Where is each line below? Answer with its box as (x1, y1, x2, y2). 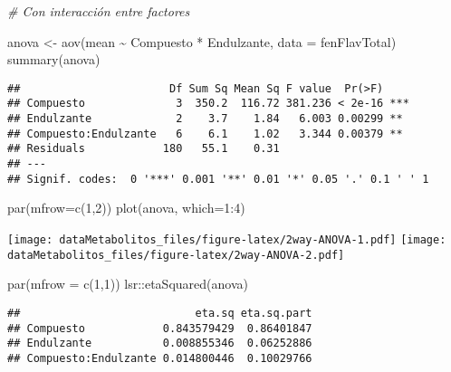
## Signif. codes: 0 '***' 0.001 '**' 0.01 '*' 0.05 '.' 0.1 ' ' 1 (7, 172, 429, 186)
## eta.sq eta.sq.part (7, 306, 312, 320)
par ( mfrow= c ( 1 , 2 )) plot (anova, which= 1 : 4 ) (7, 198, 245, 217)
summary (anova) (7, 50, 101, 69)
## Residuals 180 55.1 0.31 (7, 142, 280, 156)
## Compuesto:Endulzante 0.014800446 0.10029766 (7, 351, 312, 365)
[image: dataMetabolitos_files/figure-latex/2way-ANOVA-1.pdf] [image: (7, 233, 446, 246)
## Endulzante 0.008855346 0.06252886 (7, 337, 312, 350)
